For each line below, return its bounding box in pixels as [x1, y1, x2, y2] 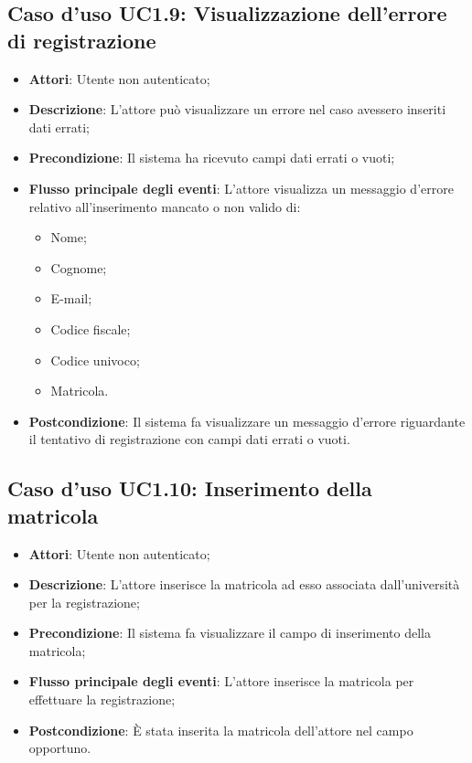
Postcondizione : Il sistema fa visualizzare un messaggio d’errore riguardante [28, 411, 466, 430]
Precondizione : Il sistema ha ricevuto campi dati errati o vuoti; [28, 148, 395, 167]
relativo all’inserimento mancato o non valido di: [28, 196, 301, 216]
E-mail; [50, 289, 92, 308]
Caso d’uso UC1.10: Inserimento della [7, 474, 372, 503]
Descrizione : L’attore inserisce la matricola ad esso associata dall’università [28, 575, 460, 594]
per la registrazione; [28, 592, 140, 611]
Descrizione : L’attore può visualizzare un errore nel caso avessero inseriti [28, 100, 446, 119]
